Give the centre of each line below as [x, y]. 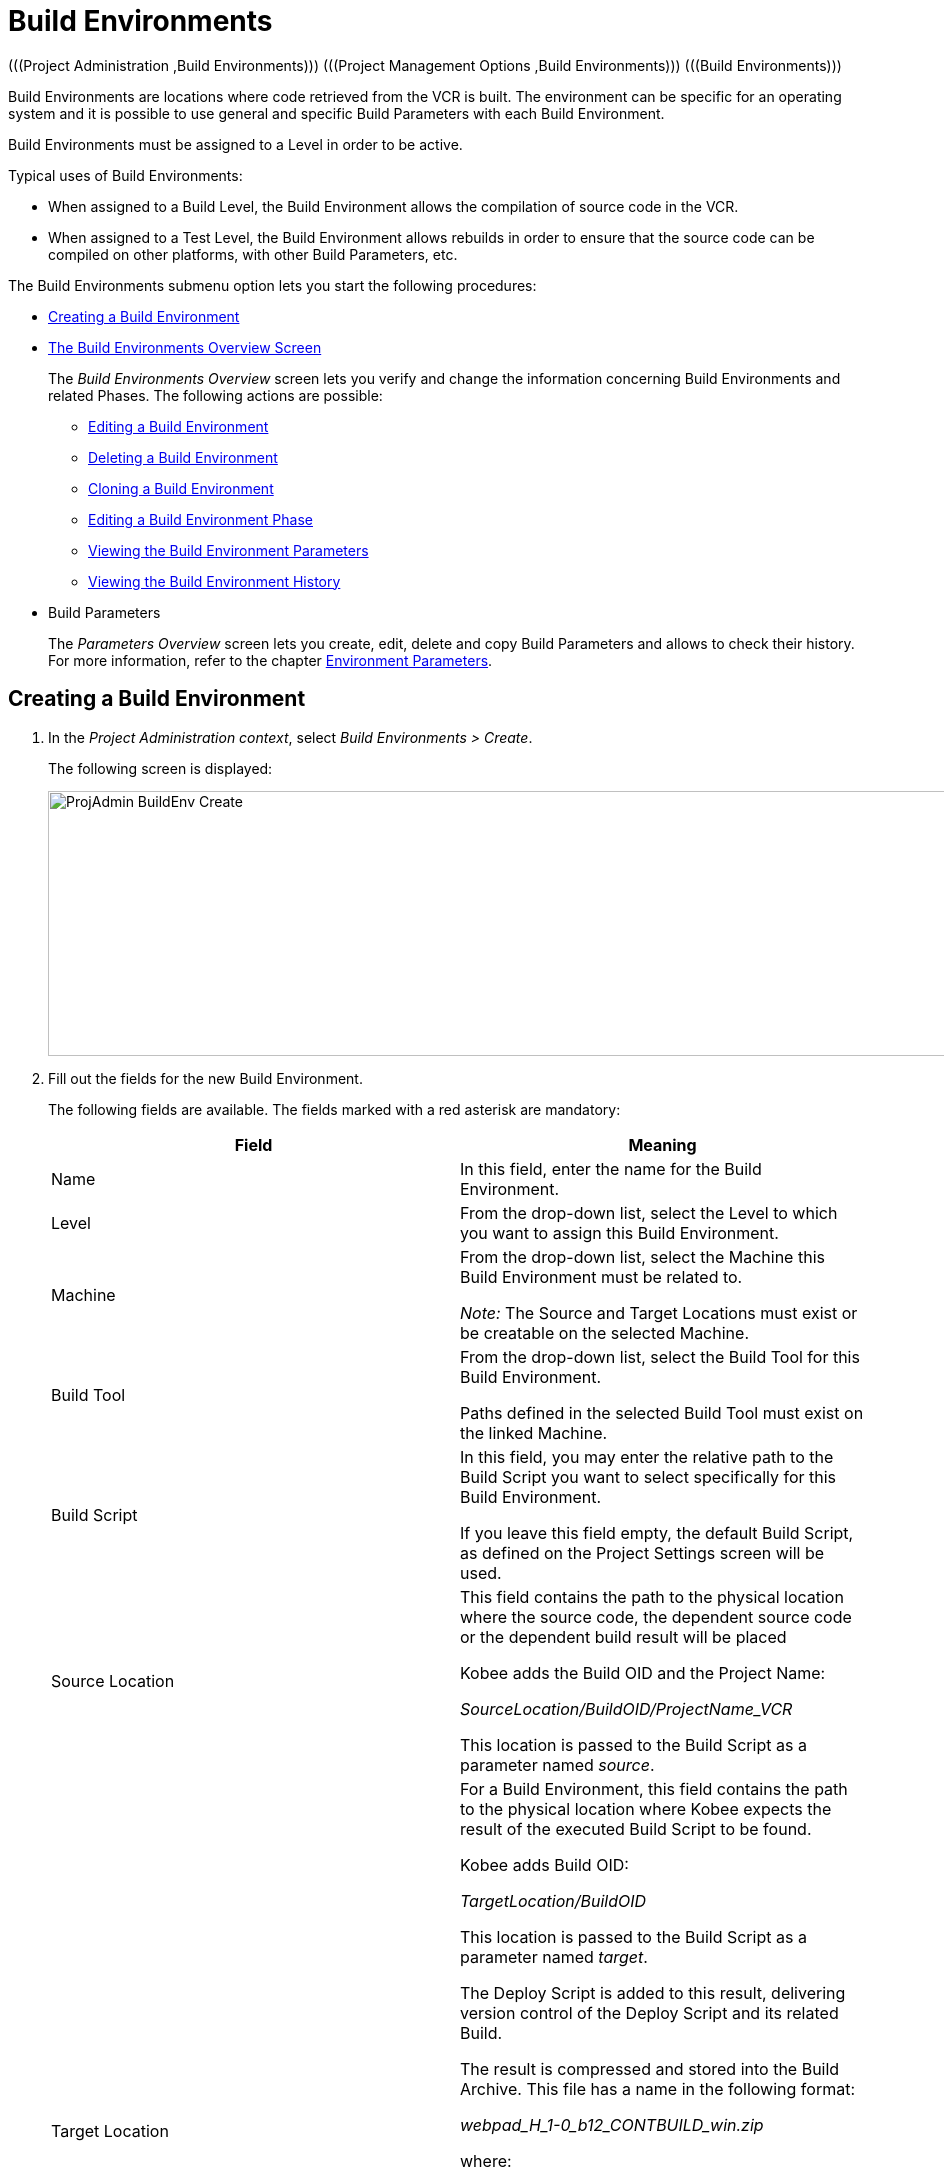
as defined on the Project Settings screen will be [642, 1552]
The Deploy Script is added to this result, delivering [653, 1992]
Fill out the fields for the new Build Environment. [205, 1078]
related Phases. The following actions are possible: [215, 395]
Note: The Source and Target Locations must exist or [659, 1312]
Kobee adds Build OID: [544, 1864]
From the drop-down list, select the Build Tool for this [660, 1356]
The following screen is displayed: [160, 768]
